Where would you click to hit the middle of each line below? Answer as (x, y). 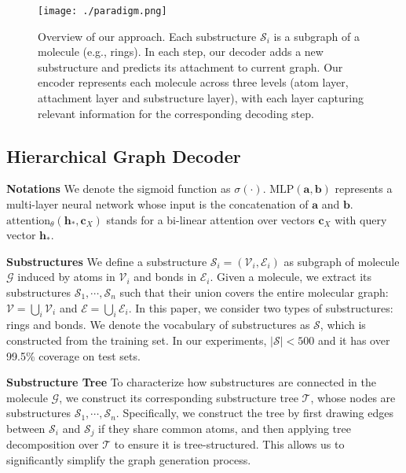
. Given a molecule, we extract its (291, 277)
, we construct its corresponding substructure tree (179, 397)
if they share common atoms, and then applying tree (225, 428)
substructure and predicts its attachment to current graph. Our (190, 67)
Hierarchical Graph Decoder (124, 155)
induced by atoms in (66, 277)
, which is (343, 325)
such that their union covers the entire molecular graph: (254, 292)
